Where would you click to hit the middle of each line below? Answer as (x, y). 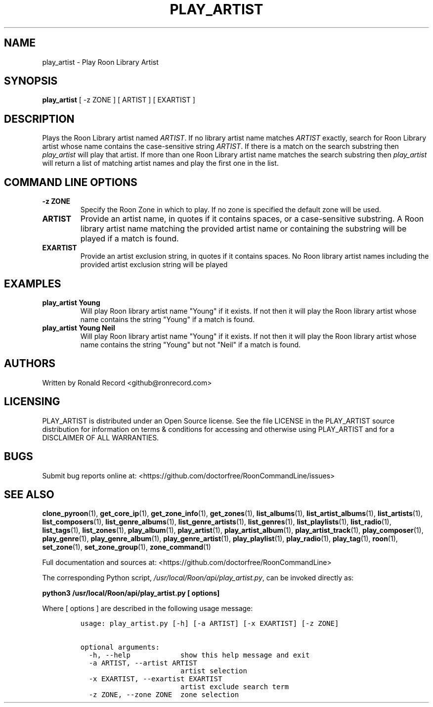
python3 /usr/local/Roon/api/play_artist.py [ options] (131, 593)
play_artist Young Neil (79, 328)
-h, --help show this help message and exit (199, 655)
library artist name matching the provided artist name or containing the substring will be (243, 229)
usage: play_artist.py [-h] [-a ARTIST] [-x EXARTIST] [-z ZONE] (210, 624)
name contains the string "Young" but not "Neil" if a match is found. (191, 344)
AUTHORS (30, 364)
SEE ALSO (29, 494)
